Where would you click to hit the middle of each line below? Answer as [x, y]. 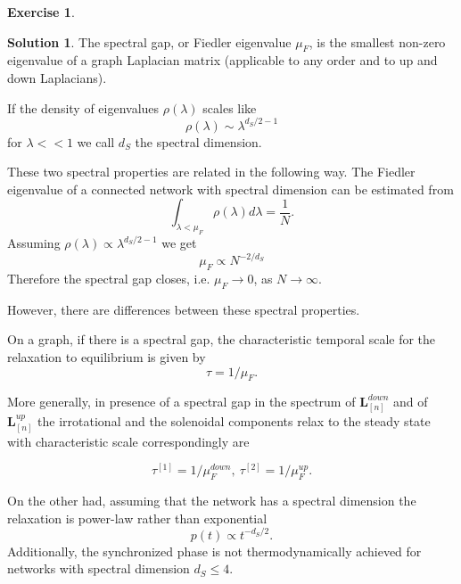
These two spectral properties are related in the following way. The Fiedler [211, 172]
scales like [230, 107]
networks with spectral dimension [99, 568]
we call [96, 141]
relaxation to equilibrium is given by [107, 357]
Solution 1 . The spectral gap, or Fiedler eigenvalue [149, 41]
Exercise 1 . [41, 12]
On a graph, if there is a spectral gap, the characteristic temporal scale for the [222, 339]
